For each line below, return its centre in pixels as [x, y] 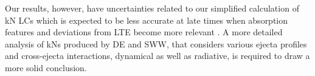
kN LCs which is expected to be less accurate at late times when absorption [147, 20]
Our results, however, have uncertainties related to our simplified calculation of [152, 8]
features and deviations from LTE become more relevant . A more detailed [144, 32]
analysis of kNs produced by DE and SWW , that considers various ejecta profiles [156, 43]
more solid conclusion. [46, 67]
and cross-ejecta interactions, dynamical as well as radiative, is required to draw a [157, 56]
